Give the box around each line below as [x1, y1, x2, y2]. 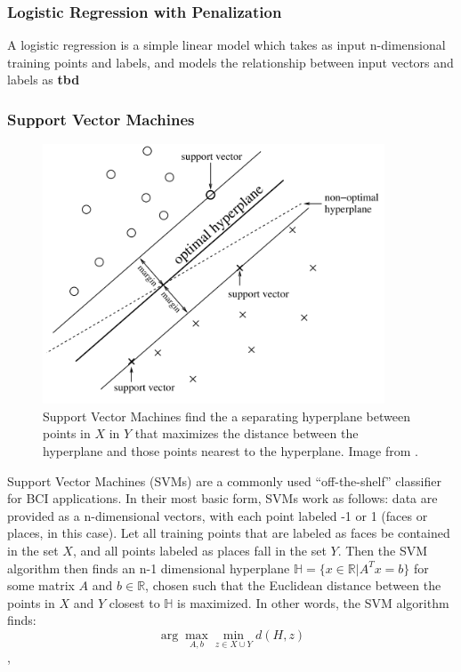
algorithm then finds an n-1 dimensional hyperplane [7, 558, 290, 577]
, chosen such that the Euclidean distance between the [145, 576, 441, 595]
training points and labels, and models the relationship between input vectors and [7, 52, 454, 71]
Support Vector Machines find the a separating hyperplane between [43, 406, 410, 425]
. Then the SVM [337, 541, 428, 560]
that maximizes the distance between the [134, 424, 359, 443]
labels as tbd [7, 70, 80, 89]
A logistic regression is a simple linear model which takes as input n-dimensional [7, 36, 446, 54]
